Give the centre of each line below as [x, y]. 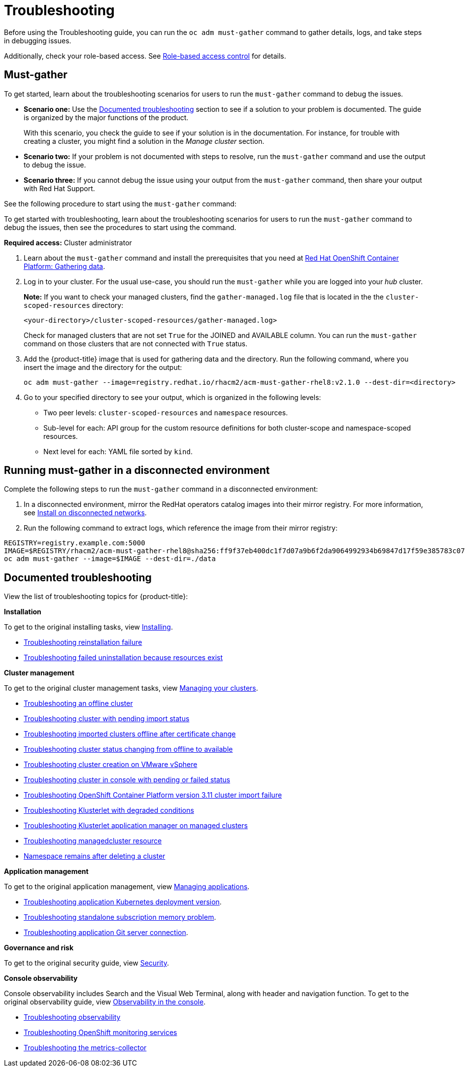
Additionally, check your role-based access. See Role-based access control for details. [145, 56]
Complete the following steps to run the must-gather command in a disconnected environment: [161, 489]
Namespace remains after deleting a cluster [95, 856]
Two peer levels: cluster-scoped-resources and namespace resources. [166, 412]
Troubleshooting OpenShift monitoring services [100, 1033]
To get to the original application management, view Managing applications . [127, 887]
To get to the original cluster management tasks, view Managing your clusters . [131, 688]
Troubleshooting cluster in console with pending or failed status [127, 780]
